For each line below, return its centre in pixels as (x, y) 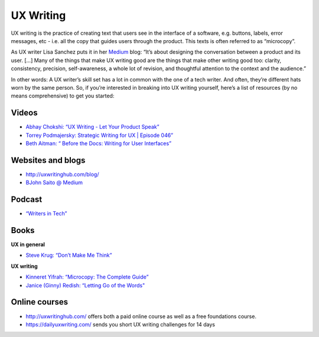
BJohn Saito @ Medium (54, 182)
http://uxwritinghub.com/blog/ (62, 174)
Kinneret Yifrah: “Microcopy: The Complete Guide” (87, 277)
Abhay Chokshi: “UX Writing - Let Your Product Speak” (92, 127)
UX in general (28, 244)
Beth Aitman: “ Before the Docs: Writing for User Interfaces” (98, 143)
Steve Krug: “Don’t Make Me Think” (69, 255)
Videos (24, 113)
